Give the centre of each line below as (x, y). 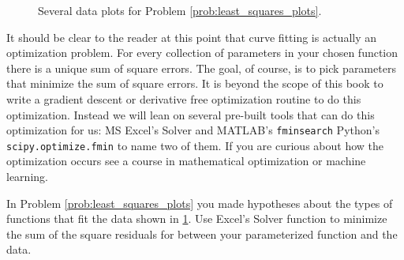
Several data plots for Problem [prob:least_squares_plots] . (180, 10)
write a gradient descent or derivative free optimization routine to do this (184, 98)
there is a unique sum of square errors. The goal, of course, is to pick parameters (201, 68)
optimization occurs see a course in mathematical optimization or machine (186, 161)
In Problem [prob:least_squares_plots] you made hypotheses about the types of (200, 203)
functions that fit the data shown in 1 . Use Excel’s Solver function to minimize (197, 219)
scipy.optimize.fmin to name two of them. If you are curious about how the (195, 145)
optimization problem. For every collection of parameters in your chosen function (202, 53)
